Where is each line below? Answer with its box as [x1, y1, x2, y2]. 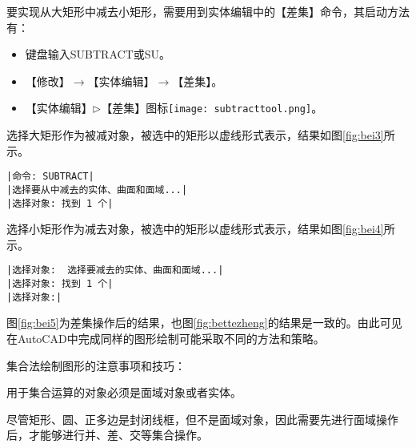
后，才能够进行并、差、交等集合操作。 [6, 426, 208, 443]
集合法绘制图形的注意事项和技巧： [6, 357, 186, 373]
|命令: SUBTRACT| [6, 171, 94, 183]
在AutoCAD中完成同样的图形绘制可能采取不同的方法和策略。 [6, 329, 325, 346]
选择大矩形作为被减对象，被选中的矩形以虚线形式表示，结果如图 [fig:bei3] [6, 127, 384, 143]
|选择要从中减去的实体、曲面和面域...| [6, 184, 188, 196]
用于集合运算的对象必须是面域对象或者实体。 [6, 384, 242, 401]
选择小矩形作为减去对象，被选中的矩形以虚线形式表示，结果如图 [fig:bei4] [6, 220, 384, 237]
